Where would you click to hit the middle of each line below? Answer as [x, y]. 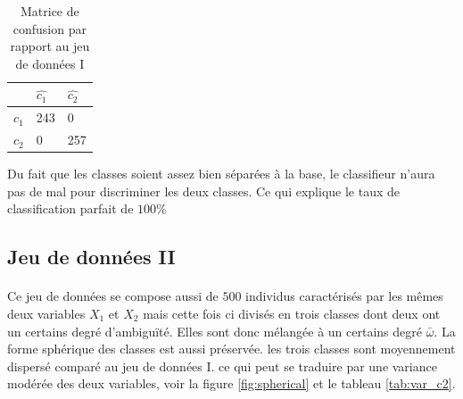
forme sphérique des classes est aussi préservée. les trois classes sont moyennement [231, 349]
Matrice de [50, 11]
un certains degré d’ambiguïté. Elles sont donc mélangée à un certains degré [215, 331]
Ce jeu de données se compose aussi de [113, 296]
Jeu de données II [91, 257]
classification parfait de [70, 208]
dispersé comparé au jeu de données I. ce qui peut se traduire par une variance [222, 366]
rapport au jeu [50, 46]
